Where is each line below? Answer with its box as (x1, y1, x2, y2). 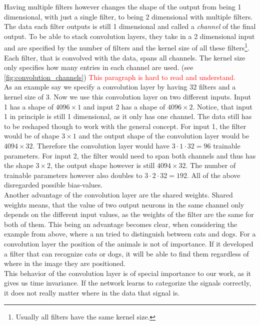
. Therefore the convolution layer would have (32, 140, 170, 150)
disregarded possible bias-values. (4, 179, 103, 190)
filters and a (198, 81, 236, 92)
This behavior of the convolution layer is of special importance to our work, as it (4, 267, 251, 278)
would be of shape (4, 130, 59, 141)
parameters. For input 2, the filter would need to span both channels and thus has (4, 150, 256, 160)
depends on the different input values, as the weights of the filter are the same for (4, 209, 254, 219)
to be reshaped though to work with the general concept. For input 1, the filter (4, 120, 246, 131)
